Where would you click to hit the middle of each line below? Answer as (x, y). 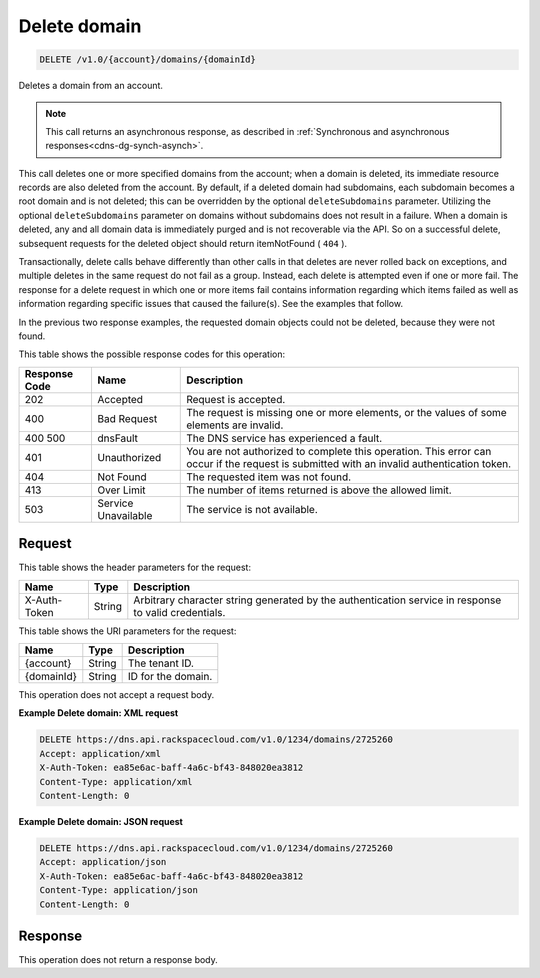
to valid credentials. (179, 612)
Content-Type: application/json (119, 890)
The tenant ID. (161, 663)
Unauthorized (129, 457)
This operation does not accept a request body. (116, 695)
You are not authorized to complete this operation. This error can (339, 451)
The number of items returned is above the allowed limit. (319, 490)
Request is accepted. (236, 399)
